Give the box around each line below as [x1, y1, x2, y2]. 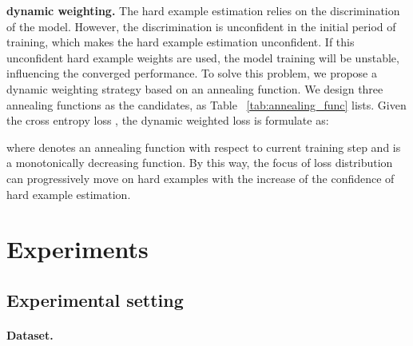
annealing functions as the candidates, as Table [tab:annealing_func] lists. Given [6, 96, 407, 113]
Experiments [6, 233, 149, 265]
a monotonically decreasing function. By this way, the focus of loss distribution [6, 154, 393, 171]
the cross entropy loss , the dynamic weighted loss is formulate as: [6, 112, 329, 129]
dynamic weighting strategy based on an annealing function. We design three [6, 80, 383, 97]
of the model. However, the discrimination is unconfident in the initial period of [6, 18, 396, 34]
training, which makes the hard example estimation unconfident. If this [6, 34, 355, 50]
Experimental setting [6, 287, 184, 312]
